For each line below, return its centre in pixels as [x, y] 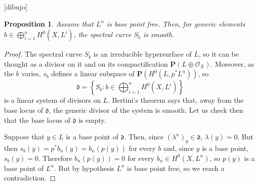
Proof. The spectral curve [43, 54]
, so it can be [219, 54]
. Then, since [144, 137]
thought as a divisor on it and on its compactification [86, 63]
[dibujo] [16, 7]
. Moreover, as [232, 63]
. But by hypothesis [84, 168]
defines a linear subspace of [93, 73]
